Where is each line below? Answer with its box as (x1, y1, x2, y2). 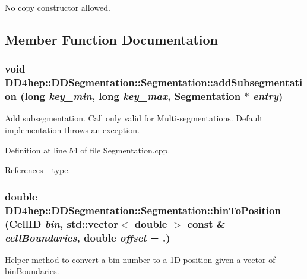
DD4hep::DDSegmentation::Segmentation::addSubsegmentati (5, 75, 303, 90)
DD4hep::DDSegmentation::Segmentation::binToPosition (5, 202, 281, 217)
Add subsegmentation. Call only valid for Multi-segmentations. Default (5, 112, 263, 124)
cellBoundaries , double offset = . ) (5, 230, 170, 244)
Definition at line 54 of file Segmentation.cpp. (5, 143, 170, 156)
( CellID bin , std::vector (5, 216, 118, 231)
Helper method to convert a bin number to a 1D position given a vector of (5, 253, 276, 265)
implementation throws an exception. (5, 124, 140, 136)
